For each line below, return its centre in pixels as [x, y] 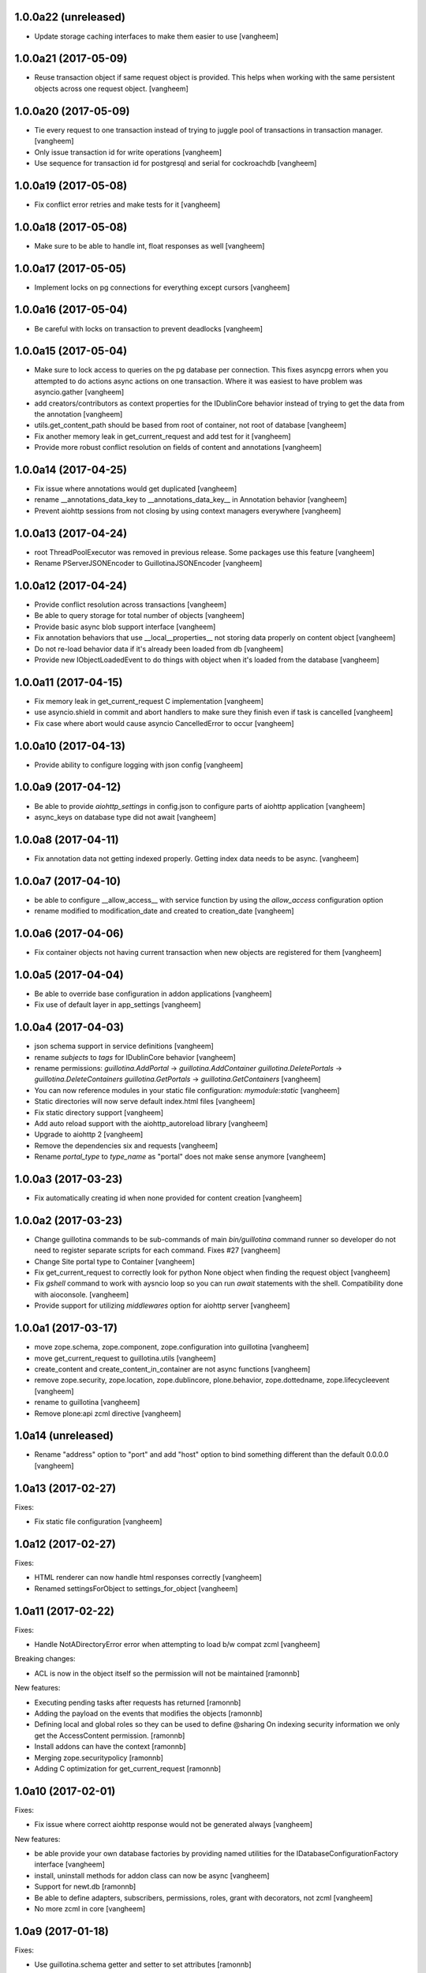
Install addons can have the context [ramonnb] [110, 1746]
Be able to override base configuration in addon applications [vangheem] [153, 994]
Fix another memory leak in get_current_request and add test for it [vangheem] [163, 436]
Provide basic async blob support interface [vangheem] [125, 627]
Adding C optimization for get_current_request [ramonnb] [127, 1769]
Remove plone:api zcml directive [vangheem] [108, 1413]
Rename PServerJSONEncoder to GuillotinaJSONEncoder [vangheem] [148, 563]
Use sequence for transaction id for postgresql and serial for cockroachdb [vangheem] [176, 163]
